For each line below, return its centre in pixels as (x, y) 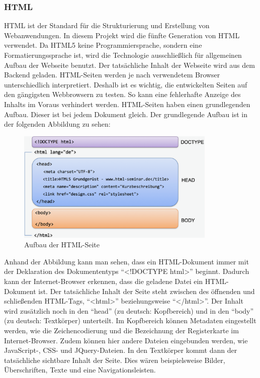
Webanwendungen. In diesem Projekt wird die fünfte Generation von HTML (122, 35)
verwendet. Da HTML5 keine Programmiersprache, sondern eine (103, 45)
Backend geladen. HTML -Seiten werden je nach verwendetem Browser (112, 75)
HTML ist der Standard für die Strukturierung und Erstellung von (107, 25)
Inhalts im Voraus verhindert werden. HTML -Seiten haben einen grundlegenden (127, 104)
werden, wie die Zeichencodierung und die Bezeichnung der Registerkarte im (121, 330)
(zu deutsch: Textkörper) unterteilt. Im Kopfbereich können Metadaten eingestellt (130, 320)
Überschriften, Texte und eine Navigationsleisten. (80, 370)
